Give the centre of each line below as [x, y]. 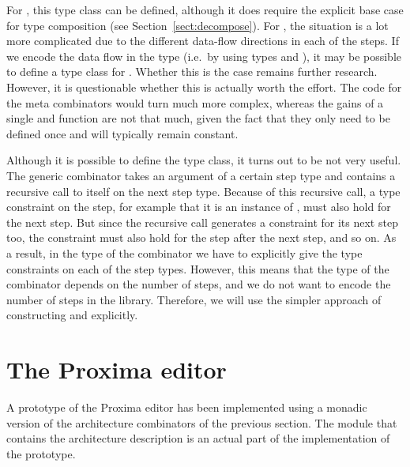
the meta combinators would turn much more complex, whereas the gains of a [195, 102]
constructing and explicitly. [72, 315]
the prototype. [41, 453]
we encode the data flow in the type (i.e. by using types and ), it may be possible [204, 56]
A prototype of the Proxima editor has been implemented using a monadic [187, 407]
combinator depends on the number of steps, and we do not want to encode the [199, 284]
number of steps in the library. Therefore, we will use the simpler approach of [194, 299]
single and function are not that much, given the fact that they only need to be [198, 118]
